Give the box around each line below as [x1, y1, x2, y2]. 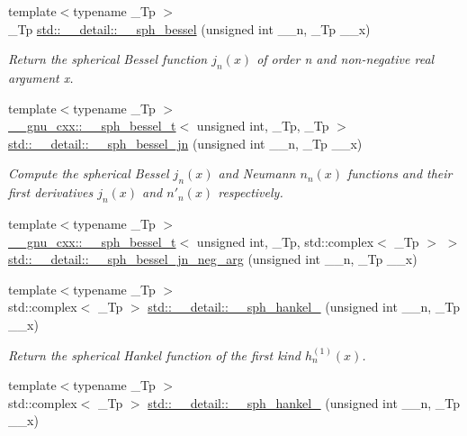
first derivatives [8, 183, 94, 202]
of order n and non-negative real [256, 50, 435, 68]
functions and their [347, 164, 453, 183]
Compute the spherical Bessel [8, 164, 169, 183]
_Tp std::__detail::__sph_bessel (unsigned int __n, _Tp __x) [8, 19, 371, 38]
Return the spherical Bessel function [8, 50, 208, 68]
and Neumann [218, 164, 296, 183]
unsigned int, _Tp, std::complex [196, 232, 374, 250]
